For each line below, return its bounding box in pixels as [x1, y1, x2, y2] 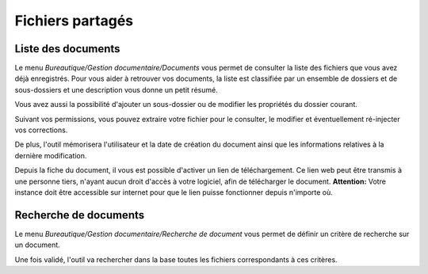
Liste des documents [14, 42, 120, 55]
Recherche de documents [14, 208, 145, 222]
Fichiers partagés [14, 12, 134, 29]
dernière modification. [14, 150, 87, 160]
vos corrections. [14, 125, 68, 135]
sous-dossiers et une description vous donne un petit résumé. [14, 85, 218, 94]
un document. [14, 240, 61, 249]
